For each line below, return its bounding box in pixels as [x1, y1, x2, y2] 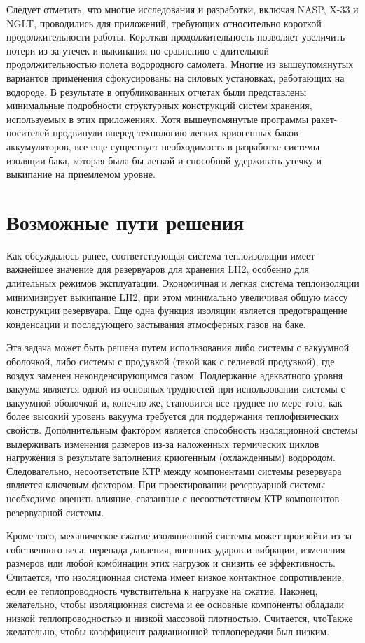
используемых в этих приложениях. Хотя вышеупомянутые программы [6, 111, 309, 126]
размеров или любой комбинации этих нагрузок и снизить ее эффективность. [6, 556, 336, 570]
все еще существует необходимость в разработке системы [74, 139, 320, 153]
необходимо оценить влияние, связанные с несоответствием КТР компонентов [6, 490, 340, 505]
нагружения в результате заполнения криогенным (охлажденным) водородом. [6, 450, 336, 465]
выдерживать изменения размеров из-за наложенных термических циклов [6, 436, 319, 451]
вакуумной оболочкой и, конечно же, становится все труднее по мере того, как [6, 395, 343, 409]
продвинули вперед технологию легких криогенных [53, 125, 272, 140]
